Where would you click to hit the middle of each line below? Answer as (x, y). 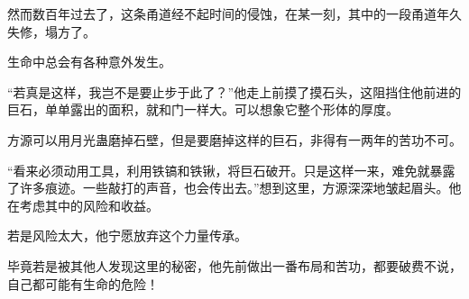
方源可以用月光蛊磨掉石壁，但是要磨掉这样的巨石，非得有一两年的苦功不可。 (234, 139)
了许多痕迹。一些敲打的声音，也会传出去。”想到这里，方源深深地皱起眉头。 (228, 188)
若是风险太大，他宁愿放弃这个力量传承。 (127, 236)
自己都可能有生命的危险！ (83, 283)
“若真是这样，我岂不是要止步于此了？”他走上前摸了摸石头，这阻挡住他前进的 (234, 91)
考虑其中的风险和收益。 (89, 205)
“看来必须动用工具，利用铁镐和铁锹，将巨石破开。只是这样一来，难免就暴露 (231, 170)
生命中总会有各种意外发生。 (89, 62)
